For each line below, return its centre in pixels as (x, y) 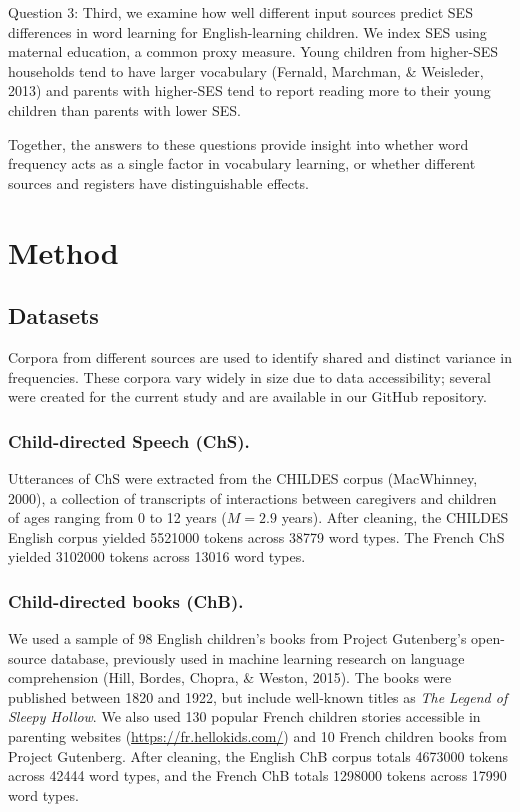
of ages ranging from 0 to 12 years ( (117, 517)
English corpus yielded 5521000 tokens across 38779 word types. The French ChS (256, 536)
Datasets (53, 315)
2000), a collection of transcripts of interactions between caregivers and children (252, 497)
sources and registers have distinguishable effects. (158, 182)
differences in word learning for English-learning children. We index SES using (247, 31)
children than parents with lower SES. (124, 109)
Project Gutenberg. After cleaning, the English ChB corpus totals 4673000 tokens (258, 755)
